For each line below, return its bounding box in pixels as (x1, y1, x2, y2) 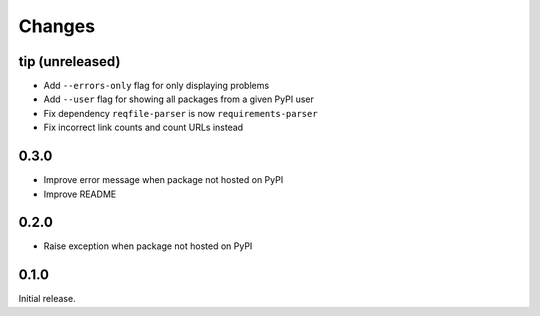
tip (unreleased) (18, 53, 121, 70)
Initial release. (18, 293, 76, 305)
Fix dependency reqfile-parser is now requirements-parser (43, 107, 319, 119)
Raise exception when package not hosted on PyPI (43, 240, 253, 252)
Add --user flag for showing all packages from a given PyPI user (43, 93, 314, 105)
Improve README (43, 188, 117, 200)
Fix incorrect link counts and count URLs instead (43, 121, 244, 134)
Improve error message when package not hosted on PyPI (43, 174, 284, 186)
